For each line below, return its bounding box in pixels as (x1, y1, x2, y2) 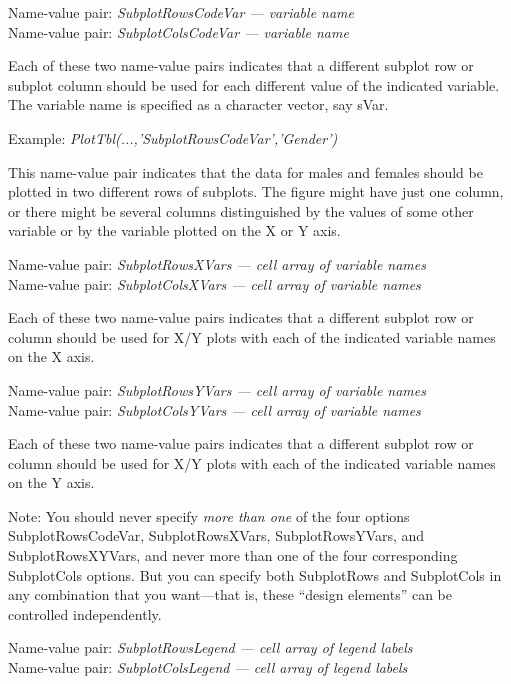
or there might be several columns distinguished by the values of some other (8, 200, 474, 221)
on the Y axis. (8, 472, 95, 493)
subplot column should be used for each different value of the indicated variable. (8, 74, 500, 95)
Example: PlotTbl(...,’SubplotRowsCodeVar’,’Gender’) (8, 127, 338, 148)
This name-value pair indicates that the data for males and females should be (8, 161, 483, 182)
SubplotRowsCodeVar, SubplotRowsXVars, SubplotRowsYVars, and (8, 525, 425, 546)
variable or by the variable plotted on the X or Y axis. (8, 220, 341, 241)
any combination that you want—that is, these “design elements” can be (8, 584, 452, 605)
